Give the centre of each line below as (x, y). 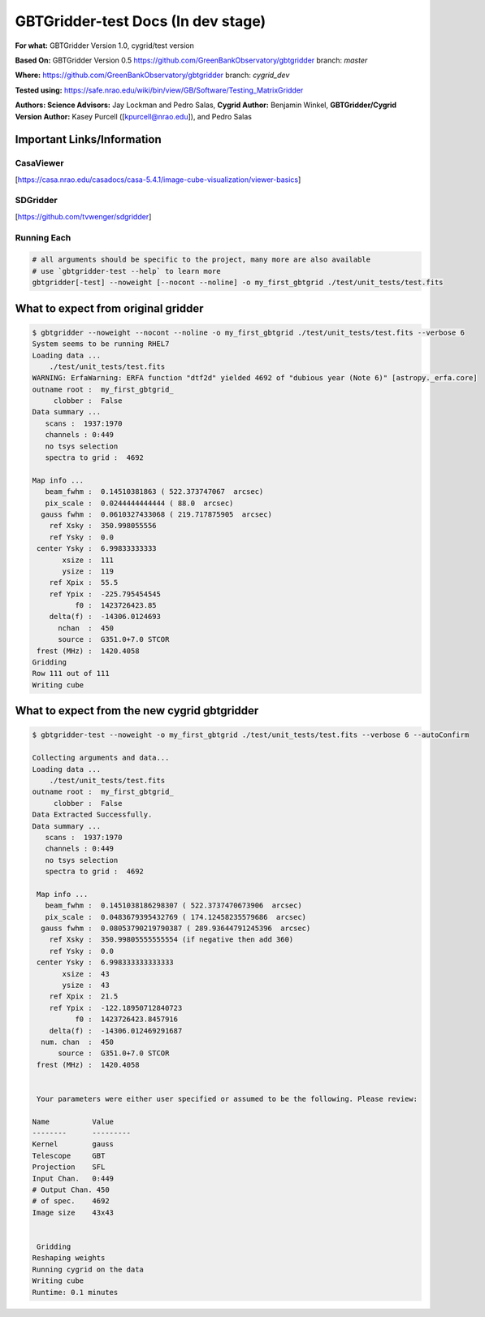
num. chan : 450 (77, 1042)
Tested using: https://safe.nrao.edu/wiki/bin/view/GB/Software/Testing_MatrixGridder (159, 90)
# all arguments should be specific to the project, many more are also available (201, 260)
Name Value (73, 1122)
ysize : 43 (86, 986)
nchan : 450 (86, 628)
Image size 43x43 (73, 1212)
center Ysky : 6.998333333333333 (105, 962)
